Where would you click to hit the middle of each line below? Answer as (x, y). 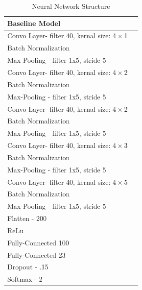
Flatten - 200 (27, 218)
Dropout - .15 (28, 267)
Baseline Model (34, 23)
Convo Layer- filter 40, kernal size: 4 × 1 (68, 36)
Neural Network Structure (71, 6)
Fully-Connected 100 (38, 242)
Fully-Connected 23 (36, 254)
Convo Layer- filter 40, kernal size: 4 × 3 (68, 145)
